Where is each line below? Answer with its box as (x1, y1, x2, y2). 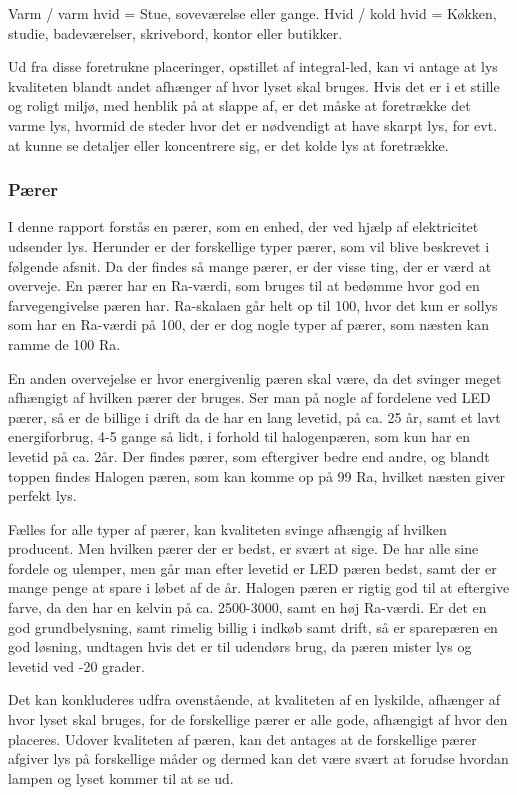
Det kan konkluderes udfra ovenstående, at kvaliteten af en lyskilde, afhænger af (8, 689, 501, 710)
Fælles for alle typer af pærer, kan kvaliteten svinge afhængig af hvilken (8, 518, 447, 539)
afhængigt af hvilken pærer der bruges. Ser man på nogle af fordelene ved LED (8, 387, 491, 408)
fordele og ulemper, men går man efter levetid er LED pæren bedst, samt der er (8, 557, 497, 578)
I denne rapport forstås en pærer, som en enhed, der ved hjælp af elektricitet (8, 216, 479, 237)
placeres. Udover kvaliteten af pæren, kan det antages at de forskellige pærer (8, 728, 477, 749)
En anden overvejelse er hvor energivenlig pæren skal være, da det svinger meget (8, 367, 502, 388)
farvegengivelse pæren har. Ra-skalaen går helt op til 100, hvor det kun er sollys (8, 294, 498, 315)
